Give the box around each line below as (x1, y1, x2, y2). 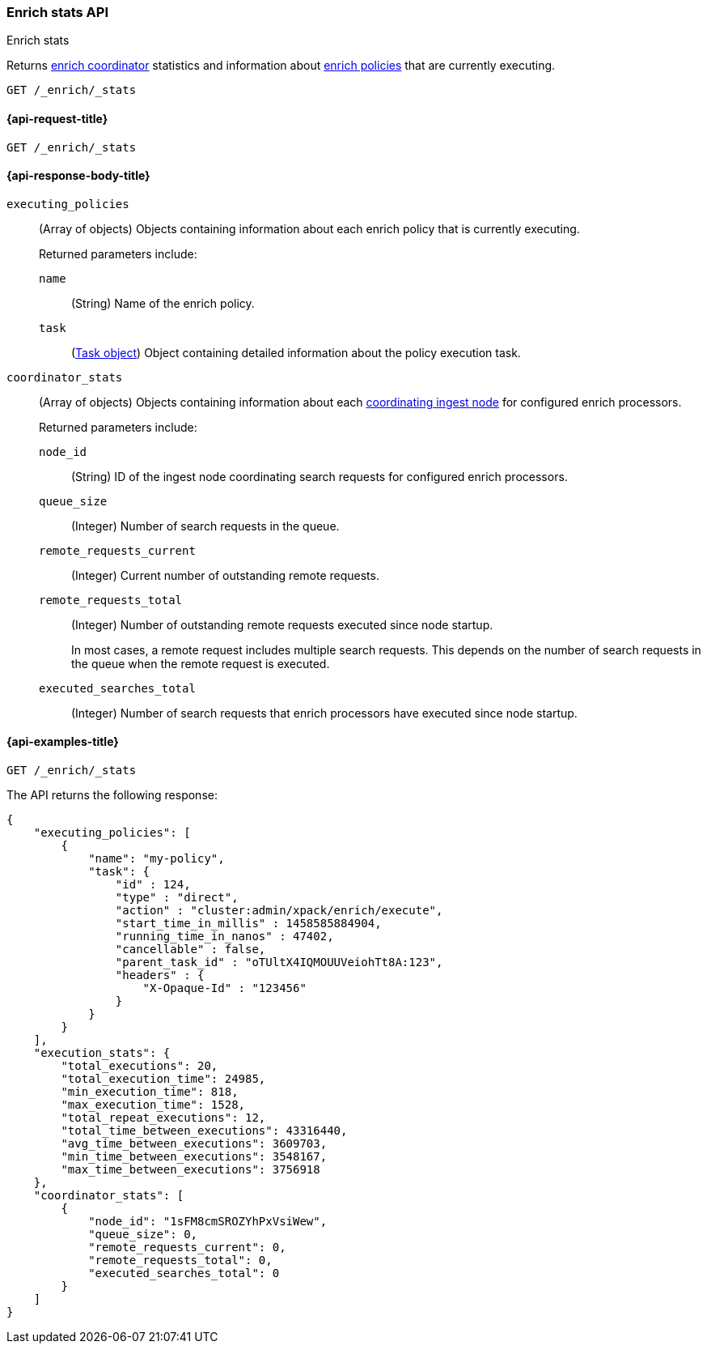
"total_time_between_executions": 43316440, (61, 1124, 348, 1138)
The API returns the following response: (6, 788, 218, 803)
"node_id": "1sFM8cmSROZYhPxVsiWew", (88, 1215, 328, 1229)
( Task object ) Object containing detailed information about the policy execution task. (71, 345, 521, 360)
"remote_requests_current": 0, (88, 1241, 286, 1254)
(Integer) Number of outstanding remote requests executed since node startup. (71, 617, 493, 632)
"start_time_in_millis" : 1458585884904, (115, 917, 382, 931)
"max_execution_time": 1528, (61, 1098, 246, 1112)
